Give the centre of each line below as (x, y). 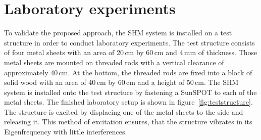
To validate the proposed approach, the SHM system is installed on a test (118, 33)
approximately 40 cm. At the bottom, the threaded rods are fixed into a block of (128, 72)
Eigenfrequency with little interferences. (66, 132)
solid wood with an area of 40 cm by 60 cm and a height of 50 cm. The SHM (121, 82)
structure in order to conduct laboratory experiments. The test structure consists (129, 42)
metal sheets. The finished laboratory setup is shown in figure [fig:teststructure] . (128, 102)
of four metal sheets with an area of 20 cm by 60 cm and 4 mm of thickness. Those (131, 52)
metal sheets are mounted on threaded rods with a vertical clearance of (114, 62)
